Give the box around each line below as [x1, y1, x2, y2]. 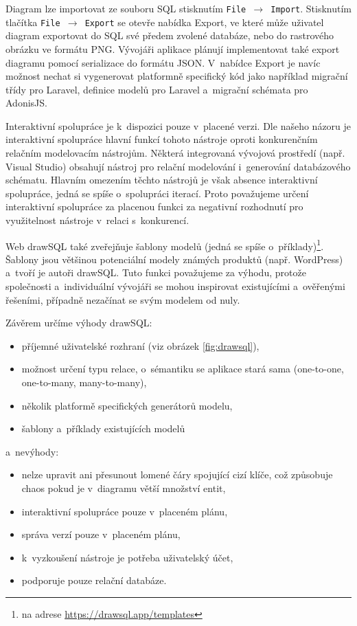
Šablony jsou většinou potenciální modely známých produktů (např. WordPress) [5, 251, 343, 266]
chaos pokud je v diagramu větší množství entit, [21, 481, 226, 495]
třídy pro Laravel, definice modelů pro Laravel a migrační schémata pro [5, 82, 308, 96]
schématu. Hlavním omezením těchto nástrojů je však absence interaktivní [5, 172, 318, 187]
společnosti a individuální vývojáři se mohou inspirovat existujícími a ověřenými [5, 279, 345, 293]
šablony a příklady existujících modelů [21, 421, 185, 436]
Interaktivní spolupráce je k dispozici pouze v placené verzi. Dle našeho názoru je [5, 118, 352, 133]
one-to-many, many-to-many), [21, 375, 147, 390]
